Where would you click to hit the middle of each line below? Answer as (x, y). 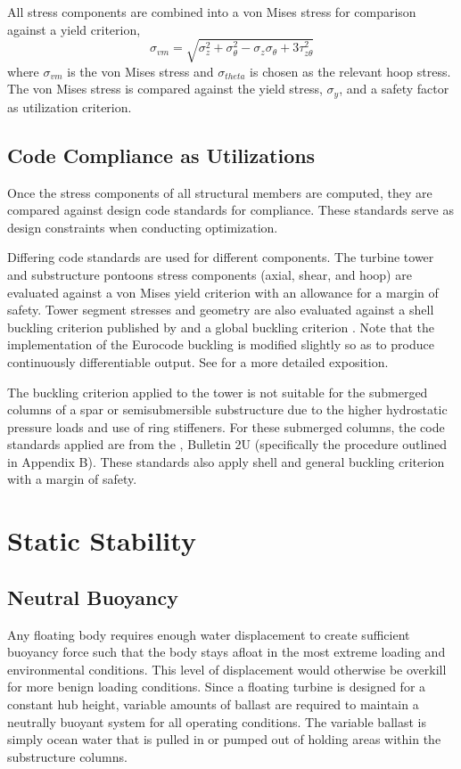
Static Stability (102, 540)
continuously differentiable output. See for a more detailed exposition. (198, 361)
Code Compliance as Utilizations (161, 155)
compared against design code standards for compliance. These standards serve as (230, 210)
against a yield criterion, (74, 29)
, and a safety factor (394, 89)
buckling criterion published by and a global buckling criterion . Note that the (221, 327)
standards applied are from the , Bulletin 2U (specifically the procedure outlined (227, 444)
